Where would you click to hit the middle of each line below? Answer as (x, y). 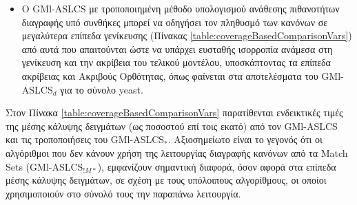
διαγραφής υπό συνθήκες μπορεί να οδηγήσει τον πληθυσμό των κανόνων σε (175, 22)
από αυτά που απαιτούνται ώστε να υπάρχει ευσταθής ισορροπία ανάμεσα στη (177, 48)
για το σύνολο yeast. (102, 89)
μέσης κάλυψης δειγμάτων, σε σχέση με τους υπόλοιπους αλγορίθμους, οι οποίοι (166, 180)
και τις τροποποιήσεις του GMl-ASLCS (85, 139)
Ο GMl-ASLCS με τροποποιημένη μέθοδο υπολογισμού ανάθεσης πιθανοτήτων (181, 8)
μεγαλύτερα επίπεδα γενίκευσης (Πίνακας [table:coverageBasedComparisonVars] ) (187, 35)
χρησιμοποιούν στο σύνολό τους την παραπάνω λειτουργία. (123, 193)
